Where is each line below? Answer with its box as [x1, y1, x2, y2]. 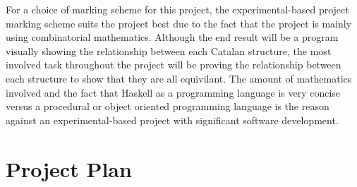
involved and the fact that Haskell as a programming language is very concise [6, 85, 341, 99]
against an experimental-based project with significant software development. [6, 112, 339, 127]
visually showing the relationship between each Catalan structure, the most [6, 43, 332, 58]
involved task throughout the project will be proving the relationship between [6, 57, 341, 72]
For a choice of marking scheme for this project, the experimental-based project [6, 2, 349, 16]
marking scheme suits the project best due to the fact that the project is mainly [6, 16, 352, 30]
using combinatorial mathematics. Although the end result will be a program [6, 30, 339, 44]
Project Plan [6, 154, 132, 183]
